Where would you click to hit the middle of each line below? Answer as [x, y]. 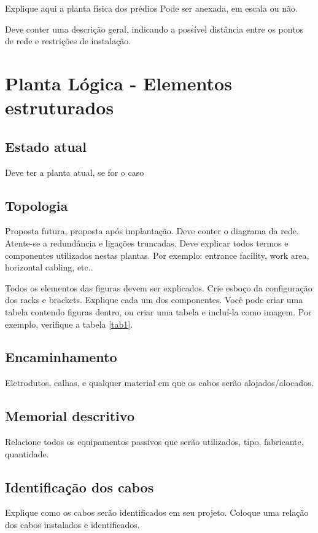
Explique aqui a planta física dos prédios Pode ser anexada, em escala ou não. [151, 8]
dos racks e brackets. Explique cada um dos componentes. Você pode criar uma [154, 300]
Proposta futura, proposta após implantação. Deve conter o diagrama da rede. [152, 231]
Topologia [37, 205]
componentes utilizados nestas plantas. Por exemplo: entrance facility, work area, [157, 255]
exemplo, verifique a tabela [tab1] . [69, 324]
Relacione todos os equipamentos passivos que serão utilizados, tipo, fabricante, [154, 442]
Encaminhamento [61, 357]
